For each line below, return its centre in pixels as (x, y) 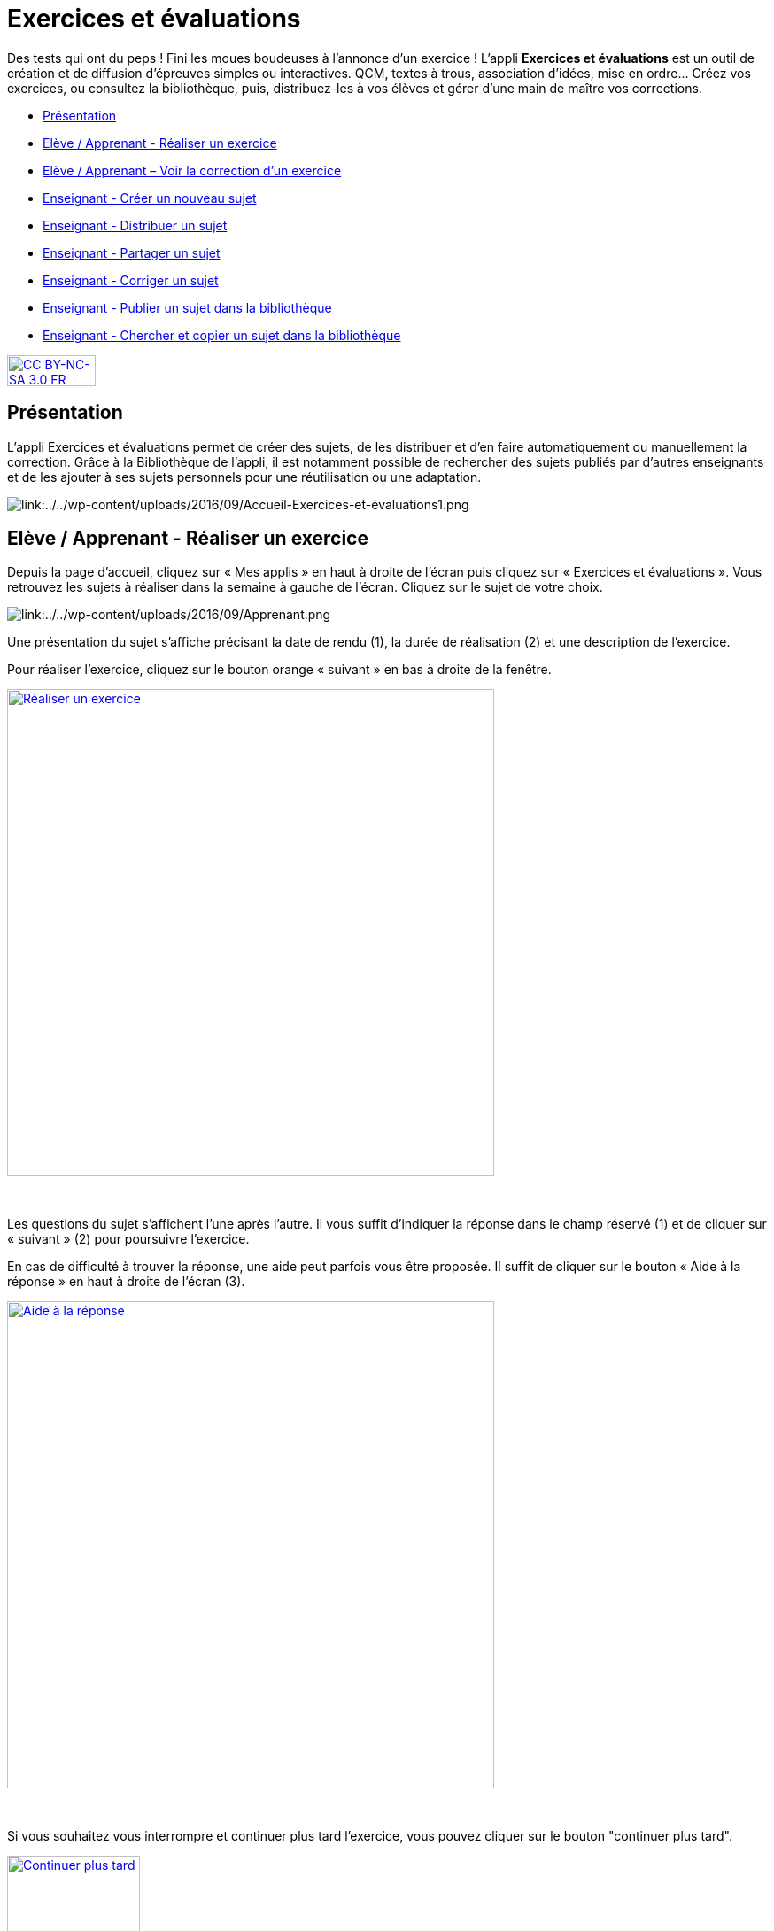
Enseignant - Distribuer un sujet (135, 225)
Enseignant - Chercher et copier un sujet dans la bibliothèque (222, 335)
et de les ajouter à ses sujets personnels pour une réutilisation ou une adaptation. (244, 477)
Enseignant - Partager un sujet (132, 252)
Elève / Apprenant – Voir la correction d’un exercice (192, 170)
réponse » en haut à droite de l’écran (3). (126, 1282)
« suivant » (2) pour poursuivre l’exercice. (128, 1239)
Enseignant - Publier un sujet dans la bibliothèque (187, 307)
